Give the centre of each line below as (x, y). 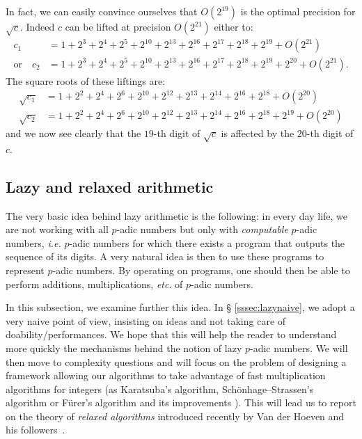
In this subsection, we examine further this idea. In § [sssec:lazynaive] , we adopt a (180, 307)
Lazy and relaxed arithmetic (110, 186)
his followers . (36, 430)
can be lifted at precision (118, 26)
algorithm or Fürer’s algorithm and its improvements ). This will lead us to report (181, 402)
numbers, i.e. (33, 242)
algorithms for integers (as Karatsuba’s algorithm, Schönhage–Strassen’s (160, 389)
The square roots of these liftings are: (86, 80)
